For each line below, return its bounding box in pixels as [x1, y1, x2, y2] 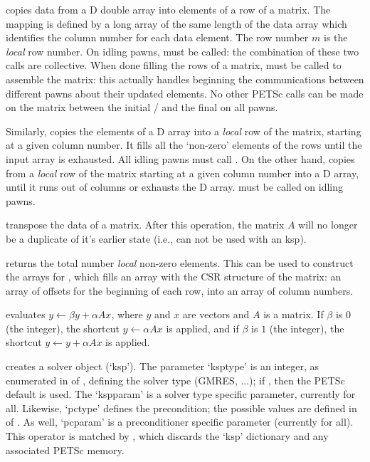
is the [323, 30, 348, 45]
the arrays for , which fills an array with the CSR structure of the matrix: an [6, 269, 342, 284]
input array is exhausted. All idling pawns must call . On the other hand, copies [6, 151, 355, 166]
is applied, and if [166, 320, 239, 335]
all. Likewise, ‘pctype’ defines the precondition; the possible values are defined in [6, 400, 357, 415]
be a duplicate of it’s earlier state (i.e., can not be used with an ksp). [6, 231, 307, 246]
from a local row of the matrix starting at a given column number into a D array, [6, 165, 359, 180]
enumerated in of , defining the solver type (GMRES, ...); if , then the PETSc [6, 372, 345, 387]
